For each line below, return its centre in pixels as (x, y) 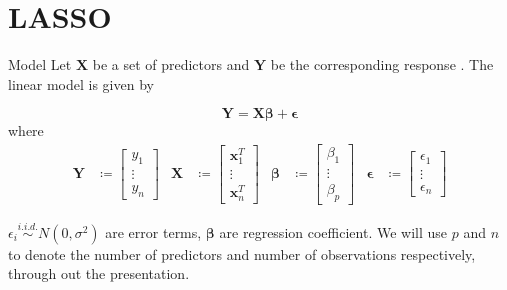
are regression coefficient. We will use (333, 231)
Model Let (40, 64)
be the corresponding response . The (382, 64)
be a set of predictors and (171, 64)
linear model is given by (81, 83)
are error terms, (153, 231)
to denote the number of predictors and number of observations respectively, (242, 253)
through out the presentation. (99, 273)
